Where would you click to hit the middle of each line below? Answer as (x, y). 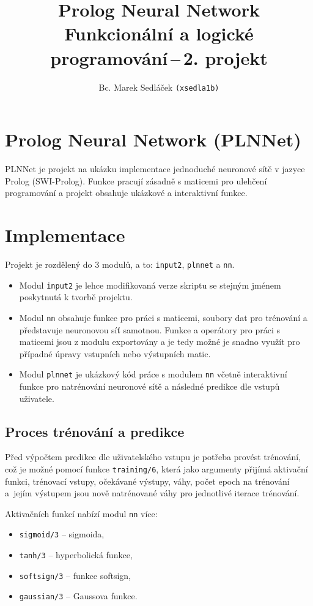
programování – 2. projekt (159, 57)
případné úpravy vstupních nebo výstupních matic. (115, 353)
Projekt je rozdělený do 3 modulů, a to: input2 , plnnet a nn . (120, 264)
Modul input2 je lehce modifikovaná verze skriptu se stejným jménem (150, 285)
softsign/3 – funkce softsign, (75, 575)
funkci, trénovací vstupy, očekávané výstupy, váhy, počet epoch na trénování (147, 481)
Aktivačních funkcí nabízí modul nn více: (81, 513)
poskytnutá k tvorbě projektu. (76, 297)
